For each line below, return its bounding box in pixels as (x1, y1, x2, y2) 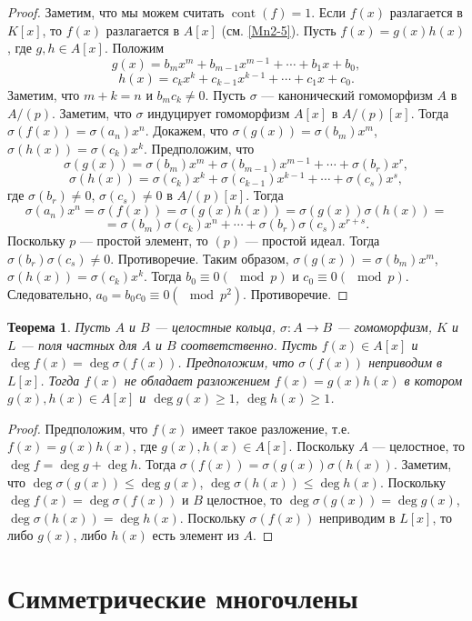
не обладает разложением (124, 370, 270, 389)
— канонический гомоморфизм (261, 85, 433, 104)
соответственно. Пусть (180, 335, 317, 354)
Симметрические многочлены (7, 579, 358, 616)
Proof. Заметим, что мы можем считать (7, 3, 225, 21)
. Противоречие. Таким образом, (110, 248, 289, 267)
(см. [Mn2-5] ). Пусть (221, 20, 336, 39)
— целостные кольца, (154, 316, 276, 336)
